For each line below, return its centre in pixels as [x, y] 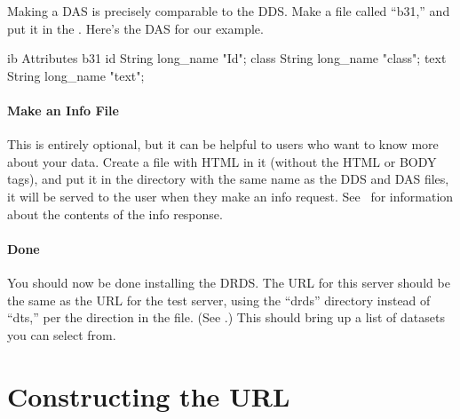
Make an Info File [63, 110]
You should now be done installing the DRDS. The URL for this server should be [229, 282]
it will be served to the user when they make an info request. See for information [230, 196]
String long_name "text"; [76, 75]
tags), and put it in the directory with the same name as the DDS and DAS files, [228, 179]
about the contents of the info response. [115, 213]
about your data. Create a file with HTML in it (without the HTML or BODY [222, 161]
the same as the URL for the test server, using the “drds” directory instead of [219, 300]
